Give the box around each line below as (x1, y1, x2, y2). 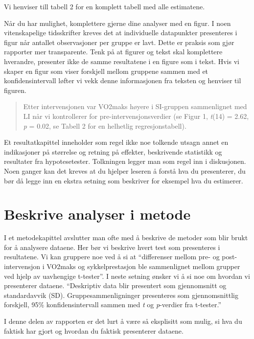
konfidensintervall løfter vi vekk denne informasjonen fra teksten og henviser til (4, 75, 241, 86)
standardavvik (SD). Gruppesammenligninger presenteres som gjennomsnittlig (4, 290, 238, 300)
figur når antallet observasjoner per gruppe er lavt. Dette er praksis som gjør (4, 37, 234, 47)
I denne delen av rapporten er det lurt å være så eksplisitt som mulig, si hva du (4, 316, 242, 326)
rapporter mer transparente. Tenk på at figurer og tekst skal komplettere (4, 46, 223, 57)
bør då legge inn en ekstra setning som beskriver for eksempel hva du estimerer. (4, 175, 243, 185)
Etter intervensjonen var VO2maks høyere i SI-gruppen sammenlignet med (23, 101, 247, 112)
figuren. (4, 85, 26, 95)
